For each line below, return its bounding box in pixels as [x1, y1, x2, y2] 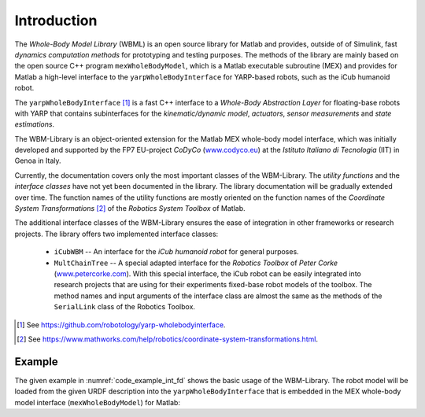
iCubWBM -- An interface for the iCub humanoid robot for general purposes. [54, 247, 299, 256]
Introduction [14, 12, 98, 29]
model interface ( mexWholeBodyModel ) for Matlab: [14, 397, 181, 407]
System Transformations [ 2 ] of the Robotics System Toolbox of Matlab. [14, 204, 246, 213]
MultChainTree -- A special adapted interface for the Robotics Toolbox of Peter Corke [54, 258, 338, 268]
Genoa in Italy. [14, 156, 62, 165]
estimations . [14, 120, 55, 129]
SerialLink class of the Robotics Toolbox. [54, 302, 196, 312]
